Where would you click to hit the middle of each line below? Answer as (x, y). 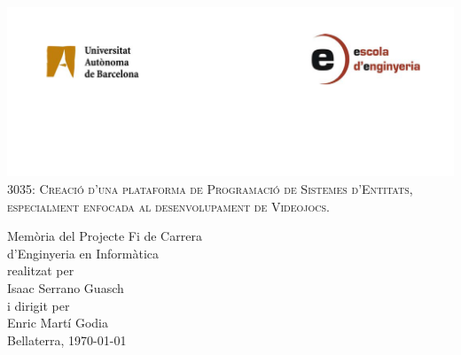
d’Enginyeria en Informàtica (83, 253)
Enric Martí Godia (58, 323)
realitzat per (41, 270)
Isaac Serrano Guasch (66, 288)
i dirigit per (39, 305)
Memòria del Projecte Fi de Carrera (105, 236)
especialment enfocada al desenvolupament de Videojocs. (168, 206)
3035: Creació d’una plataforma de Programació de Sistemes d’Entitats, (210, 189)
